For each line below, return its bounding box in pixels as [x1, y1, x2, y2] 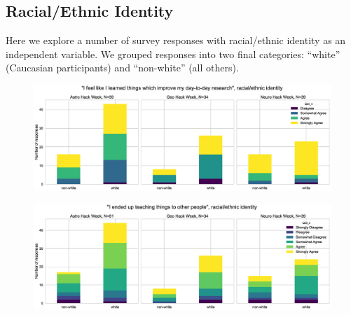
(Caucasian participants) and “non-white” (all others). [6, 60, 239, 75]
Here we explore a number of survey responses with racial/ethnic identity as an [6, 33, 346, 48]
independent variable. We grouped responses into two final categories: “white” [6, 46, 340, 61]
